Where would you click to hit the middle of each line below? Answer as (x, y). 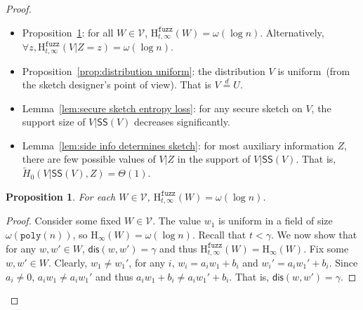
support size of (54, 122)
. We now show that (314, 234)
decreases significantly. (182, 122)
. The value (177, 221)
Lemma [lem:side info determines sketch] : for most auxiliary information (178, 145)
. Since (343, 262)
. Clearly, (68, 262)
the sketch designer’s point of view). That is (117, 85)
